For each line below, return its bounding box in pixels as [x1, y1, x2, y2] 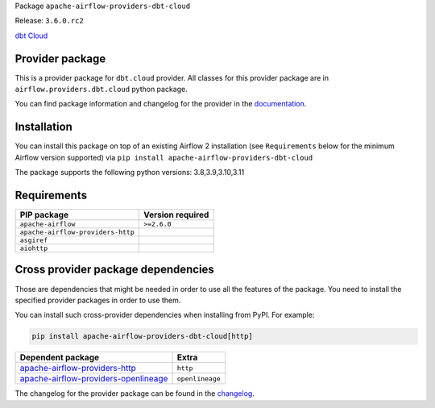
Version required [143, 210, 209, 221]
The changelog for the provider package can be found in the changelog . [14, 389, 255, 398]
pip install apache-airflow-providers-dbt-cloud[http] [31, 331, 253, 341]
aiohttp [19, 244, 48, 253]
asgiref [19, 236, 48, 245]
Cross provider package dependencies [14, 263, 215, 277]
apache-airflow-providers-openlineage [19, 373, 168, 385]
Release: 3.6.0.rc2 [14, 16, 84, 26]
